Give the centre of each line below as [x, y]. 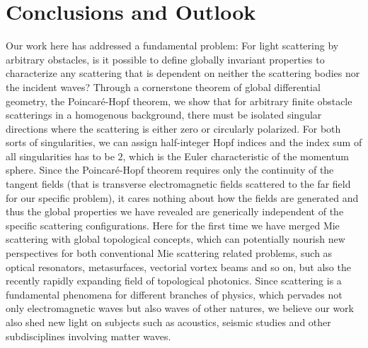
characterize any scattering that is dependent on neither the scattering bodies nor [183, 73]
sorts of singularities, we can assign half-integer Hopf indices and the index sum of [184, 142]
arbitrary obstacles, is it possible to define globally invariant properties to [165, 59]
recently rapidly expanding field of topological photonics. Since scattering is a [174, 281]
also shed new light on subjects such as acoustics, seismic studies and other [168, 322]
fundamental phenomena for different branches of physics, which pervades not [174, 294]
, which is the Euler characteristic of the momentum [236, 156]
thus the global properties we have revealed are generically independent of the [175, 211]
